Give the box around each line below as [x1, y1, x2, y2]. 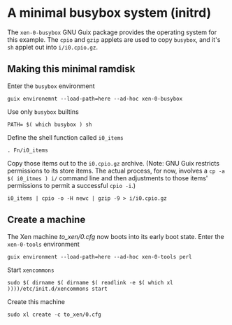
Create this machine [7, 297, 65, 305]
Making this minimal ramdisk [7, 63, 136, 75]
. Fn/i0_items [7, 147, 49, 154]
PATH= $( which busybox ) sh [7, 121, 92, 128]
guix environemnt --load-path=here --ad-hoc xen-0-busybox [7, 95, 183, 102]
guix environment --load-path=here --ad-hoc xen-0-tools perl [7, 253, 192, 260]
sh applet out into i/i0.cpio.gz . [7, 43, 98, 51]
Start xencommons [7, 266, 55, 274]
